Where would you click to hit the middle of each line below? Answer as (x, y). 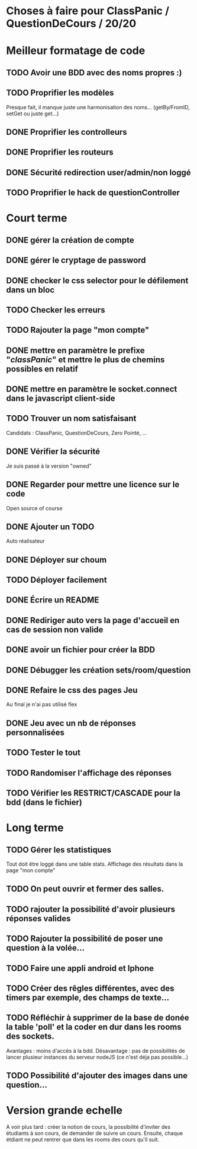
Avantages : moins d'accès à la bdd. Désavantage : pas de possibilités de (96, 1050)
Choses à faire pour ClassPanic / (88, 11)
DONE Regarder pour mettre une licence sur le (93, 484)
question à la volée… (45, 948)
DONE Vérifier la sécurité (53, 452)
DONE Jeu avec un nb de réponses (71, 723)
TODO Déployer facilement (57, 580)
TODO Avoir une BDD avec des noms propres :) (94, 72)
